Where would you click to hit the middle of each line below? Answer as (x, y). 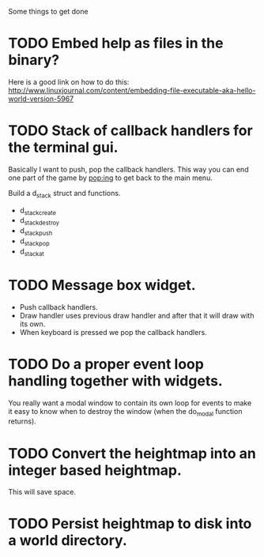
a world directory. (68, 541)
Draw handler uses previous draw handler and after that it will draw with (137, 315)
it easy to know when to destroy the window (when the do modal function (125, 412)
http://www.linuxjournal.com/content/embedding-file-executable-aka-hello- (132, 90)
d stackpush (36, 232)
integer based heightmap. (95, 470)
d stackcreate (38, 211)
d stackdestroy (40, 222)
